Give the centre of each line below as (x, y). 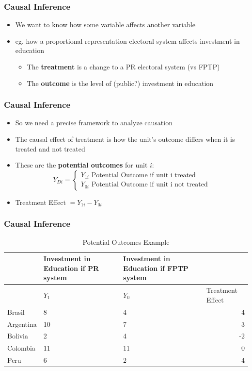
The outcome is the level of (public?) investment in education (120, 83)
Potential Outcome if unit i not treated (150, 185)
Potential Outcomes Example (126, 242)
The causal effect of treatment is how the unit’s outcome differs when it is (125, 139)
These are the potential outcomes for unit (81, 165)
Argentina (22, 324)
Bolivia (18, 336)
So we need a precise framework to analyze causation (94, 123)
